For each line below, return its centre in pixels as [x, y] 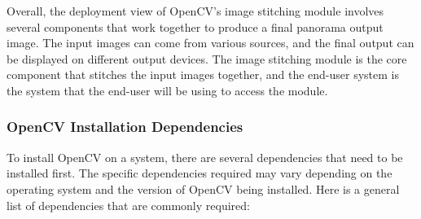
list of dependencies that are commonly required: [128, 205]
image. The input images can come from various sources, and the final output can [210, 43]
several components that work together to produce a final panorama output [195, 26]
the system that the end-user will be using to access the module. [167, 90]
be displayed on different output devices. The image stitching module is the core [207, 58]
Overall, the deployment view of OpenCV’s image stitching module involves [195, 11]
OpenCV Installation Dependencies [125, 127]
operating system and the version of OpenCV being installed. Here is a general [203, 188]
